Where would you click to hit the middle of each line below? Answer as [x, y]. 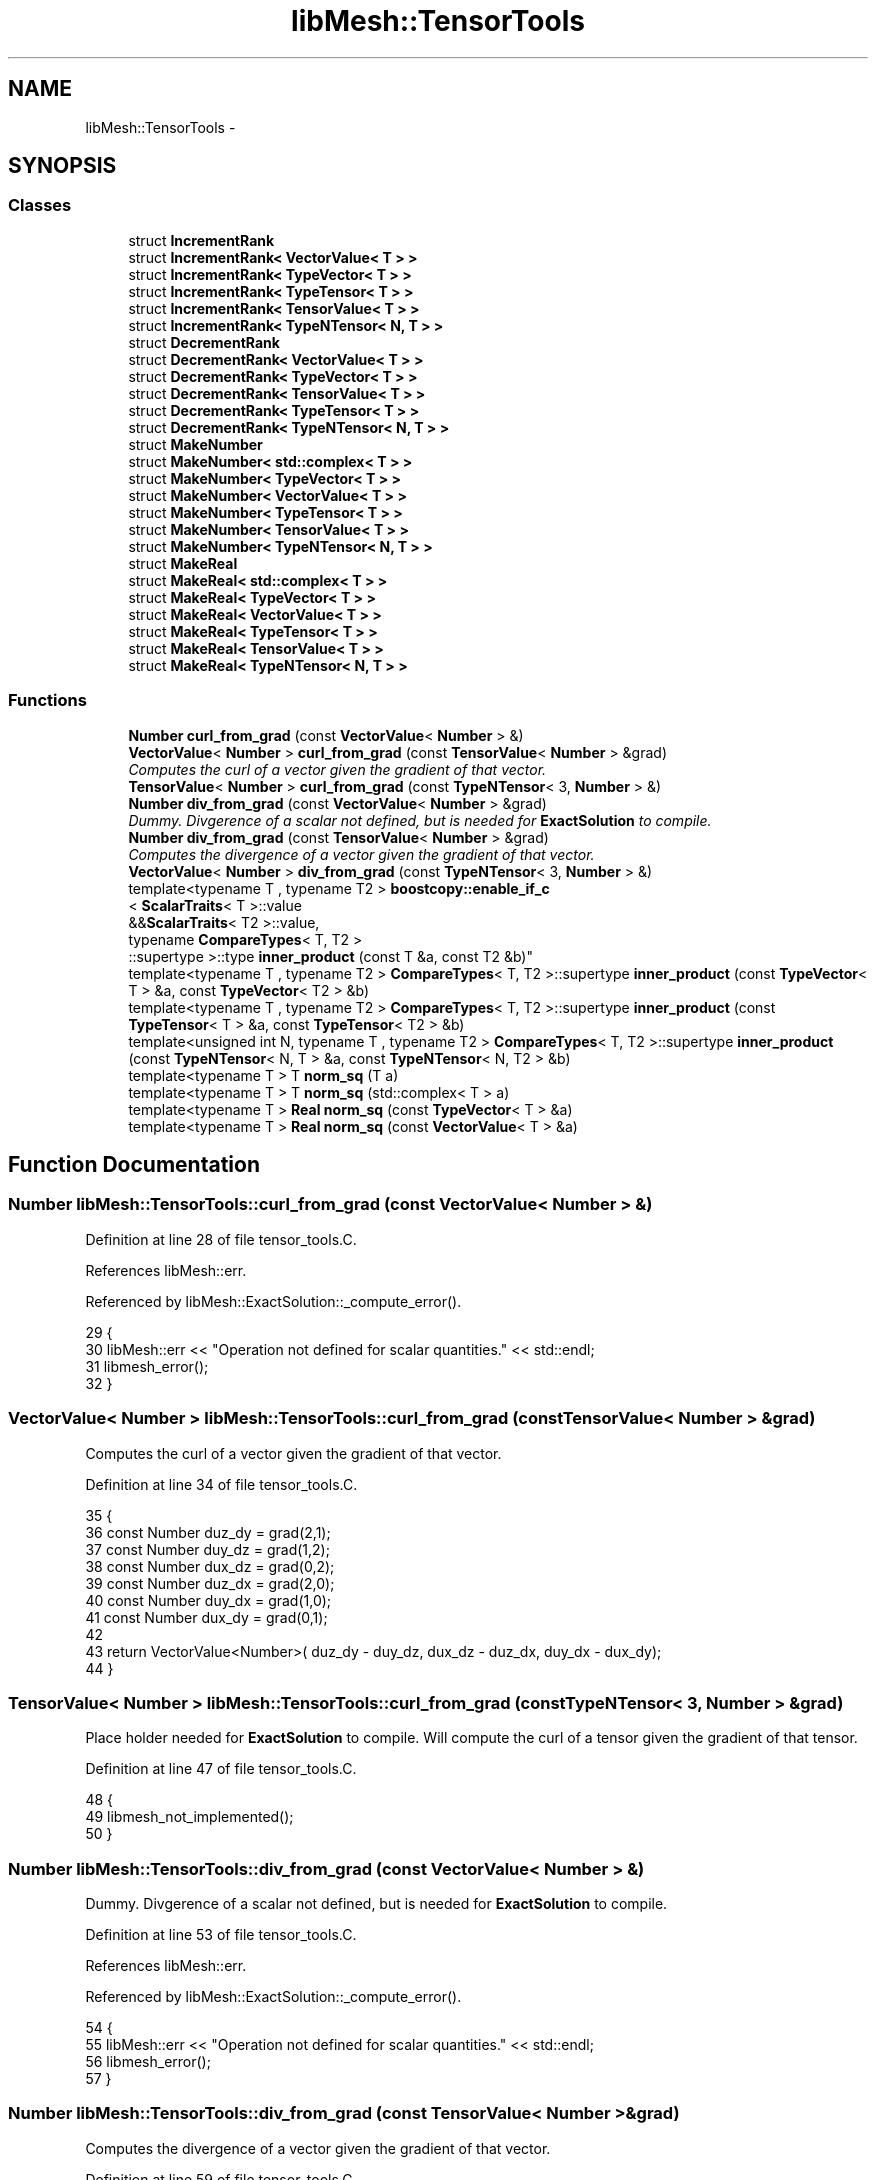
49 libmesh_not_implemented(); [189, 1817]
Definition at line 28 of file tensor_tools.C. [221, 1239]
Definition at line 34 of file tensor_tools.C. [221, 1484]
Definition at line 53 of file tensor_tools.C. [221, 1935]
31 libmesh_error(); [147, 1366]
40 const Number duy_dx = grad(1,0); [208, 1600]
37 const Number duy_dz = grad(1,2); [207, 1549]
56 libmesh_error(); [148, 2062]
